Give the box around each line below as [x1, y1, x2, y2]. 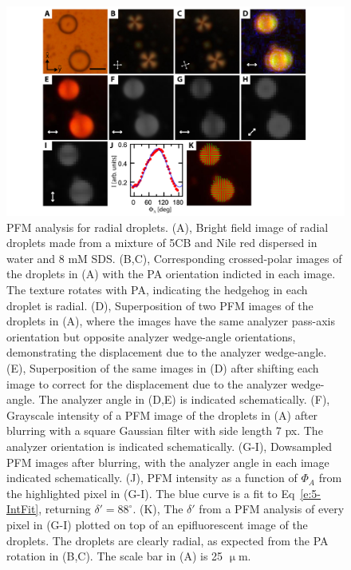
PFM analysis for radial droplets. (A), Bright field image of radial [6, 218, 329, 235]
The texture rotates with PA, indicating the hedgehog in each [6, 281, 308, 298]
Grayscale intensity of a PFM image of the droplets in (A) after [6, 406, 318, 423]
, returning [38, 500, 91, 517]
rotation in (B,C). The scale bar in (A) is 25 [6, 548, 223, 564]
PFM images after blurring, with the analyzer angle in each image [6, 453, 329, 470]
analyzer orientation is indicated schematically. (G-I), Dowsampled [6, 438, 333, 454]
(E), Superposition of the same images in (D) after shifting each [6, 360, 319, 377]
